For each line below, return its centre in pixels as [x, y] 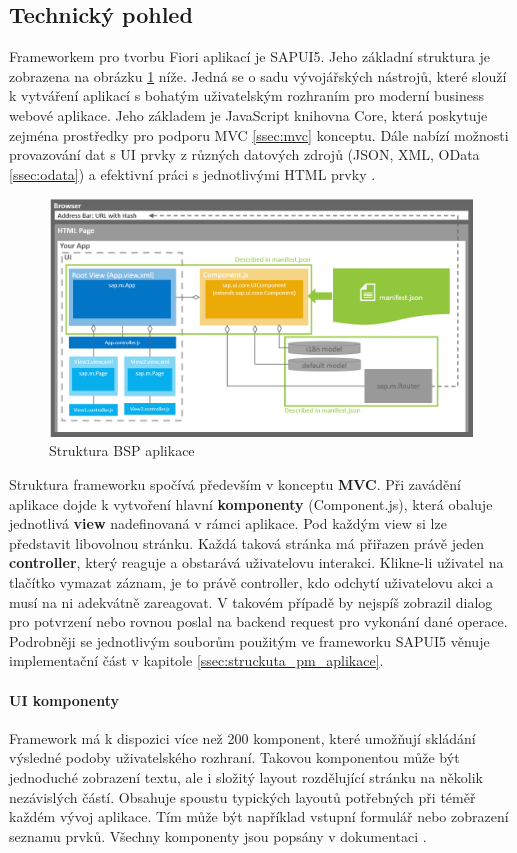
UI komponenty [64, 699]
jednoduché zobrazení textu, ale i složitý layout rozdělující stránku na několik [246, 776]
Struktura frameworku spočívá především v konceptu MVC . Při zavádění [235, 484]
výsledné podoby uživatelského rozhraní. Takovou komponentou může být [234, 757]
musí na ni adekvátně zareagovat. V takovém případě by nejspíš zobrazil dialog [251, 601]
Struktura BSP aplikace [122, 450]
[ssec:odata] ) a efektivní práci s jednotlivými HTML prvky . [192, 173]
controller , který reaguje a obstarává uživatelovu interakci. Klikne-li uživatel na [256, 562]
